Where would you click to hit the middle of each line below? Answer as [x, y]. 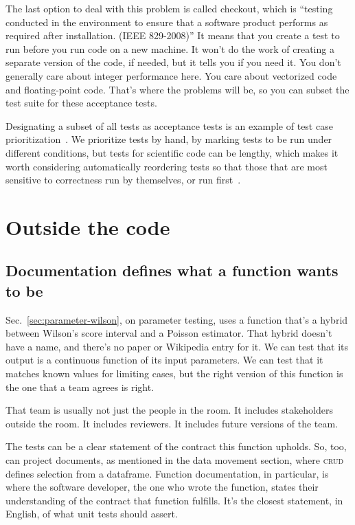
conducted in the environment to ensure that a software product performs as [167, 22]
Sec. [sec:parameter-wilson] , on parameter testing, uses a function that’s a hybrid [177, 319]
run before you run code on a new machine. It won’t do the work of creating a [170, 48]
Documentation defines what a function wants [172, 270]
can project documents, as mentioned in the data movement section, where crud [175, 460]
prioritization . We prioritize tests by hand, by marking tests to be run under [169, 139]
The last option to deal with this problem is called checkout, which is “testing [169, 8]
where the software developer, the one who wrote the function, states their [162, 487]
